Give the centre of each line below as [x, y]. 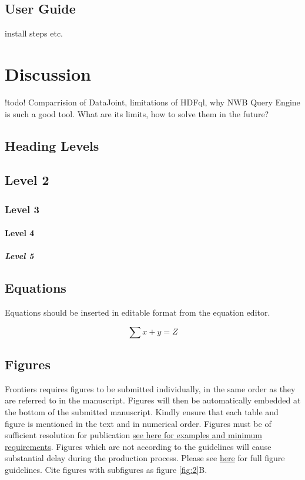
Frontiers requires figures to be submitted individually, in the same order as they [150, 388]
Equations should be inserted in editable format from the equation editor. [138, 312]
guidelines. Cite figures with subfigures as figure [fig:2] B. [106, 470]
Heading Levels [52, 145]
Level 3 [22, 209]
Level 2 [27, 180]
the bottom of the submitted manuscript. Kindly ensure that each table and [142, 412]
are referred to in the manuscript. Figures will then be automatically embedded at [153, 400]
